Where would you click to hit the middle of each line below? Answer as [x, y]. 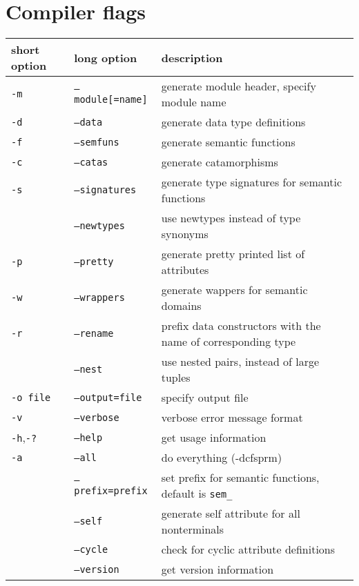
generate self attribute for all [231, 514]
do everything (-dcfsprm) [222, 458]
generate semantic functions [228, 142]
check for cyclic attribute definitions [248, 549]
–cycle [91, 549]
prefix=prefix [111, 491]
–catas [91, 162]
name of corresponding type [229, 342]
